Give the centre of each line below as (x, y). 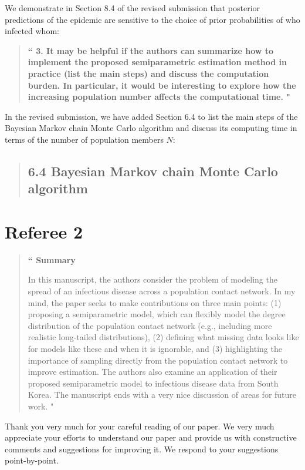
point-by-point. (32, 460)
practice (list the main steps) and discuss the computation (148, 73)
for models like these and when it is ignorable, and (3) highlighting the (155, 348)
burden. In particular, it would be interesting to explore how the (162, 85)
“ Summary (52, 259)
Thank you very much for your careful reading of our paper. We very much (140, 426)
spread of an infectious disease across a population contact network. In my (162, 291)
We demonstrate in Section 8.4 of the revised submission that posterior (133, 8)
